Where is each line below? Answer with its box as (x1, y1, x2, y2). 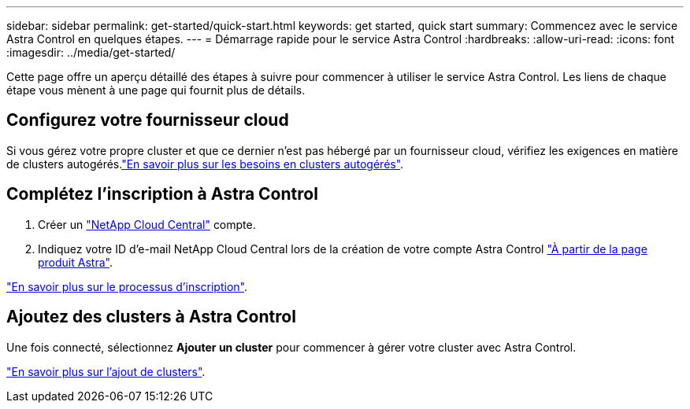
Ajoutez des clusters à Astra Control (6, 307, 296, 327)
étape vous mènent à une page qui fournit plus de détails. (6, 83, 306, 97)
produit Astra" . (38, 255, 113, 269)
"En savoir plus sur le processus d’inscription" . (6, 279, 247, 293)
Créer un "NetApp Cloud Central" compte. (38, 217, 256, 231)
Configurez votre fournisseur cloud (6, 110, 289, 131)
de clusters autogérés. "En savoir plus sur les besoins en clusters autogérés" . (6, 157, 404, 171)
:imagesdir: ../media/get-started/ (6, 46, 176, 59)
